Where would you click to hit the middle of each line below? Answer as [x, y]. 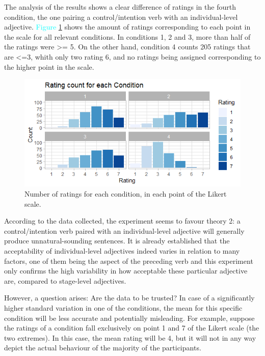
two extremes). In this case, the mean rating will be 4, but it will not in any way [130, 337]
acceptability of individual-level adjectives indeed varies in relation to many [122, 250]
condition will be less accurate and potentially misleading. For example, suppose [129, 318]
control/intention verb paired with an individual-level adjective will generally [124, 230]
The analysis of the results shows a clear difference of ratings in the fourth [120, 7]
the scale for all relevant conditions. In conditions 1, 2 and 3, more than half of [127, 36]
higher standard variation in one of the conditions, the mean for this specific [123, 307]
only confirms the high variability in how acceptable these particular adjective [126, 271]
